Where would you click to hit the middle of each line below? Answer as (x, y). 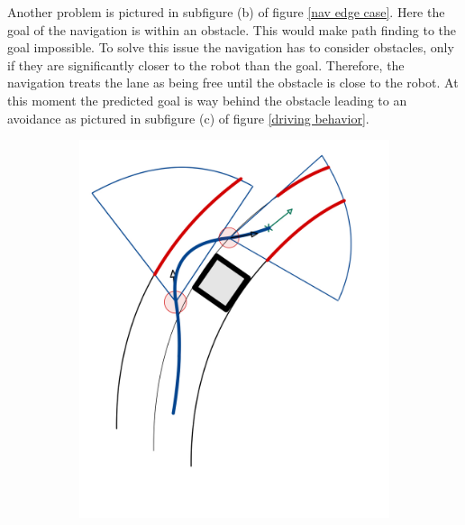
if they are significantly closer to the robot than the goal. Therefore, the (206, 64)
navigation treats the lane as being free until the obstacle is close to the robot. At (233, 83)
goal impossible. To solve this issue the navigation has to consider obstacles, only (231, 47)
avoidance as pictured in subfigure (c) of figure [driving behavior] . (188, 118)
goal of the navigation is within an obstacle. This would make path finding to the (232, 29)
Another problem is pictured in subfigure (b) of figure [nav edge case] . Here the (226, 12)
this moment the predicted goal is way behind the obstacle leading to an (207, 100)
